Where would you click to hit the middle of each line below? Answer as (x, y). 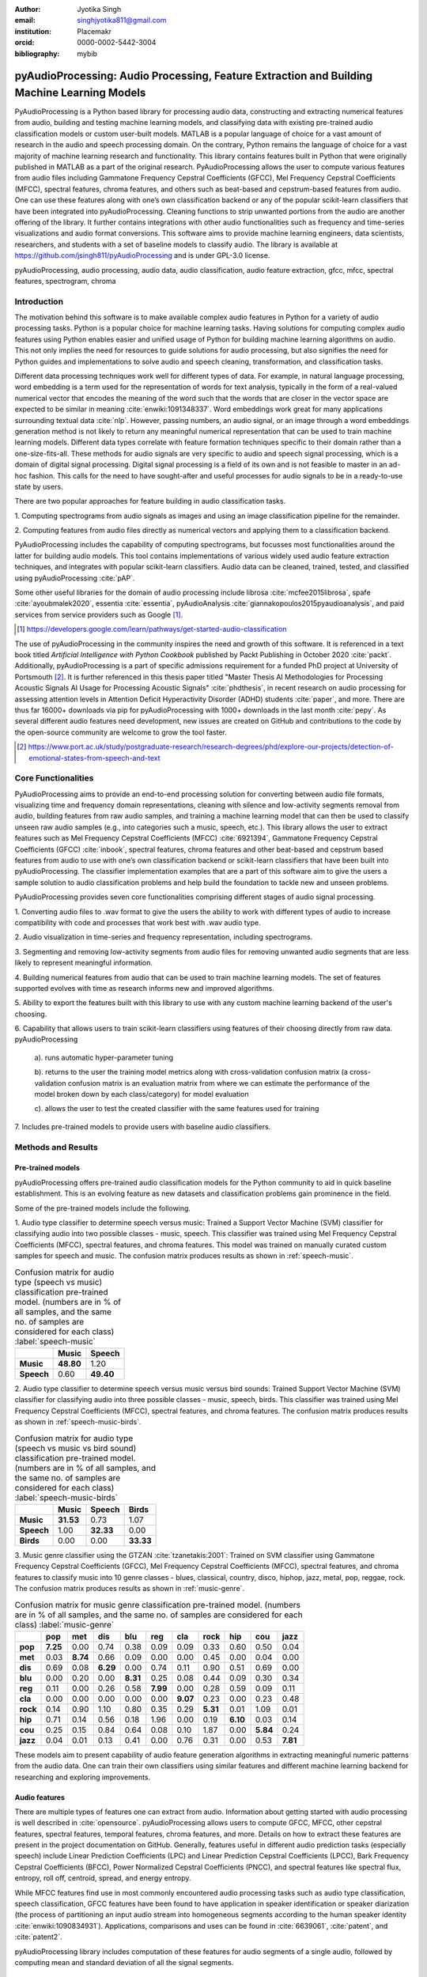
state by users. (39, 486)
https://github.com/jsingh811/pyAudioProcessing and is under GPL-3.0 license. (142, 255)
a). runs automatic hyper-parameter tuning (104, 1057)
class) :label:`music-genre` (64, 1624)
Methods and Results (56, 1147)
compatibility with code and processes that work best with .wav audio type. (138, 922)
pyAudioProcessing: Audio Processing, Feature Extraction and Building (194, 76)
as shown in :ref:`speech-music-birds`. (78, 1422)
